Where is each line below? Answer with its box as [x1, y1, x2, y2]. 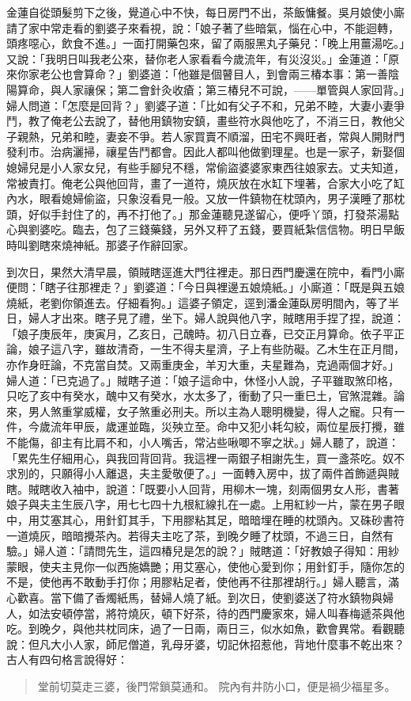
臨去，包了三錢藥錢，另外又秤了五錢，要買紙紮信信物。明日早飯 [72, 221, 405, 238]
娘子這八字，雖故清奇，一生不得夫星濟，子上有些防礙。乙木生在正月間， [28, 341, 405, 357]
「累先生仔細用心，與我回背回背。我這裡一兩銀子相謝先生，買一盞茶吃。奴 [6, 449, 394, 466]
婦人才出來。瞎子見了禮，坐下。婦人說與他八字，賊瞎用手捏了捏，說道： [28, 310, 405, 326]
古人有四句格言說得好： [6, 651, 128, 668]
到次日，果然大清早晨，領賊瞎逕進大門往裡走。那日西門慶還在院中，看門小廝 [6, 263, 405, 280]
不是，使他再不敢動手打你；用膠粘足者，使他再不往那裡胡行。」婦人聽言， [6, 573, 388, 590]
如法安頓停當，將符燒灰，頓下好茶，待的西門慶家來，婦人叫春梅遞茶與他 [28, 604, 405, 621]
